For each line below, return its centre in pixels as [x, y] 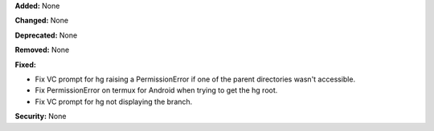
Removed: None [42, 50]
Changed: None [41, 21]
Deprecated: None [46, 35]
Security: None [41, 117]
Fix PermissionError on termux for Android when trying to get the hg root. [156, 90]
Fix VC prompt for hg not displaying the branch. [114, 101]
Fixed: [25, 65]
